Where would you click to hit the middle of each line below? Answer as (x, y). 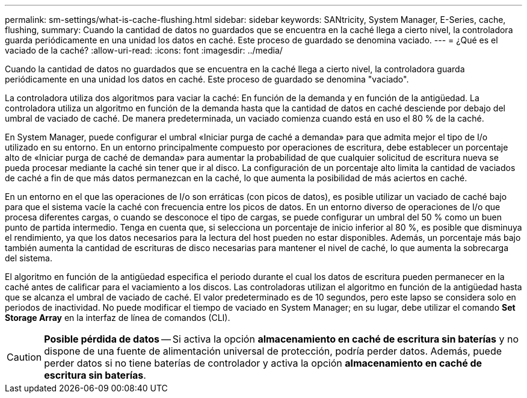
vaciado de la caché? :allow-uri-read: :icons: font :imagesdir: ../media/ (144, 50)
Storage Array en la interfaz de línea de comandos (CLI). (118, 318)
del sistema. (29, 258)
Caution (24, 357)
